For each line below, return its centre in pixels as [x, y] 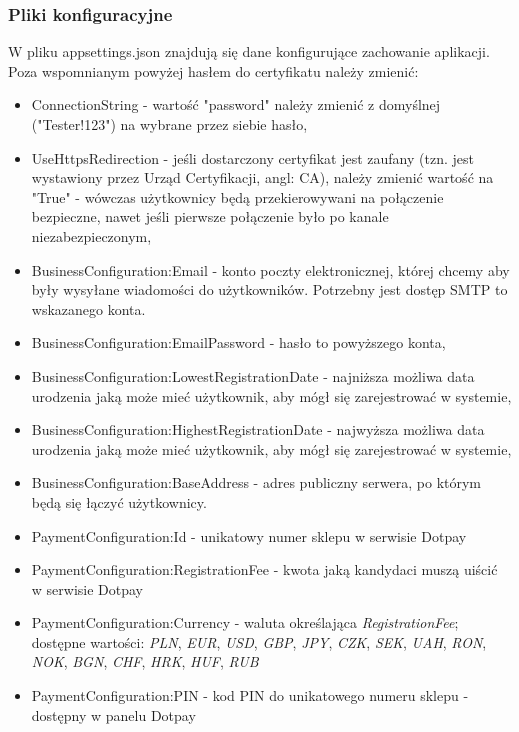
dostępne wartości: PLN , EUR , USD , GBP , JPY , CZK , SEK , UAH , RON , [259, 641]
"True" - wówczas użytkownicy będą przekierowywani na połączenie [237, 196]
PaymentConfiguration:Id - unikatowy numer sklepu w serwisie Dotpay [249, 535]
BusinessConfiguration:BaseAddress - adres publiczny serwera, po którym [256, 482]
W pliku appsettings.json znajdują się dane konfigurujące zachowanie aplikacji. [249, 51]
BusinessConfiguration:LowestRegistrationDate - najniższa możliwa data [253, 375]
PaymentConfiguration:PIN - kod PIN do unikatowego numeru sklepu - [250, 695]
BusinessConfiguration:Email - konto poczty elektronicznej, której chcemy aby [270, 269]
